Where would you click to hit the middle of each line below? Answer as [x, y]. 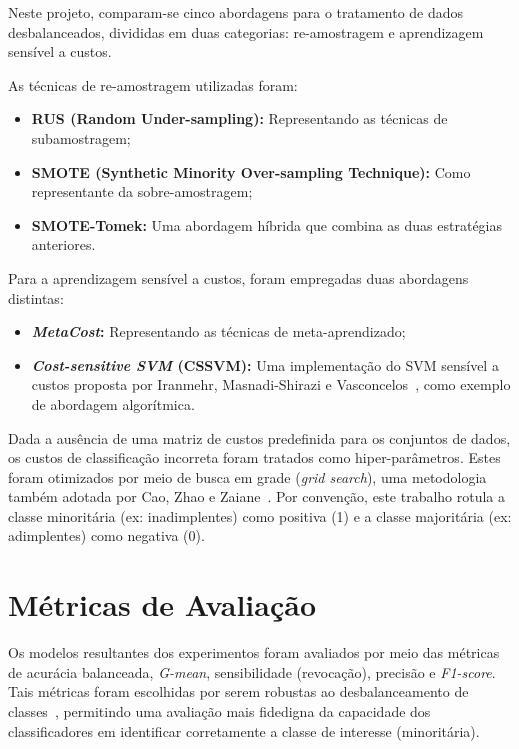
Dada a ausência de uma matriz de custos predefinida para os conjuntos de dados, [259, 437]
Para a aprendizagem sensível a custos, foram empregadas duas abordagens [238, 277]
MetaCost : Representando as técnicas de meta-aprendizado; [218, 331]
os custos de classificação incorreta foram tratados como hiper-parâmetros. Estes [254, 457]
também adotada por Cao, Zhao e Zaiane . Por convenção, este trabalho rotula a [257, 496]
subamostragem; [81, 137]
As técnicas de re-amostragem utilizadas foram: [153, 84]
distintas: [36, 297]
